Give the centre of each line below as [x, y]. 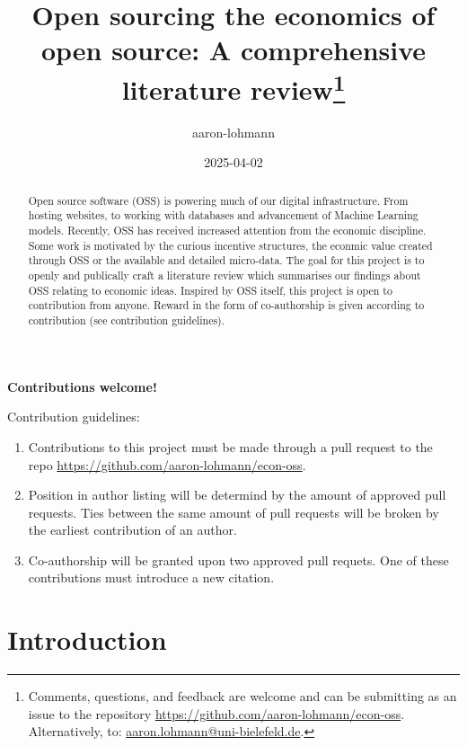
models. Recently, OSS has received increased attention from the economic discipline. [227, 231]
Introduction [87, 639]
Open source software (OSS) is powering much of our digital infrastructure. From [218, 200]
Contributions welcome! [82, 386]
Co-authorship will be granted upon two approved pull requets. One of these [238, 559]
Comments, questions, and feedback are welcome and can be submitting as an [242, 696]
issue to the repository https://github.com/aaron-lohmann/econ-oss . [216, 713]
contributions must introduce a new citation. [151, 577]
